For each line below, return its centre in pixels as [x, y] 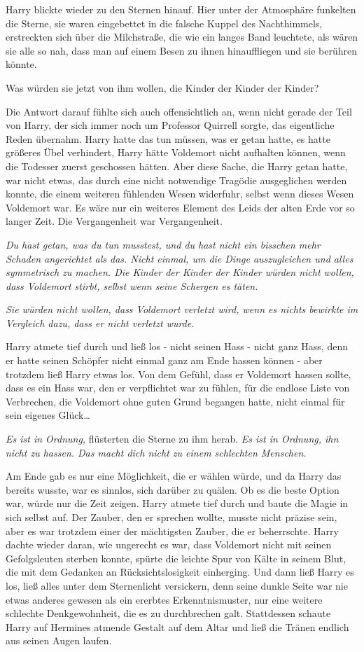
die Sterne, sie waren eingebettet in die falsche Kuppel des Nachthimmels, [164, 23]
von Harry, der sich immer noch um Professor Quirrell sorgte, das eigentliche [170, 125]
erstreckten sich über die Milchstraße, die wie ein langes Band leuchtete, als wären [182, 37]
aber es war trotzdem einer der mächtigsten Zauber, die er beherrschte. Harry [172, 530]
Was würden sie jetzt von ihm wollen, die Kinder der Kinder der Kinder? [162, 87]
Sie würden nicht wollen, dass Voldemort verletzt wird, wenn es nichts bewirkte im [182, 309]
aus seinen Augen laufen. [59, 640]
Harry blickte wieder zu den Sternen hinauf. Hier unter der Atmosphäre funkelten [181, 9]
